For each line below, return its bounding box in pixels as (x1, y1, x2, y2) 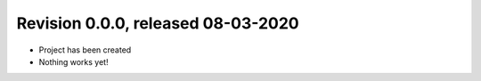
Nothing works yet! (38, 56, 109, 67)
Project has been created (38, 45, 132, 55)
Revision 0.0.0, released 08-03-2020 (16, 13, 299, 33)
